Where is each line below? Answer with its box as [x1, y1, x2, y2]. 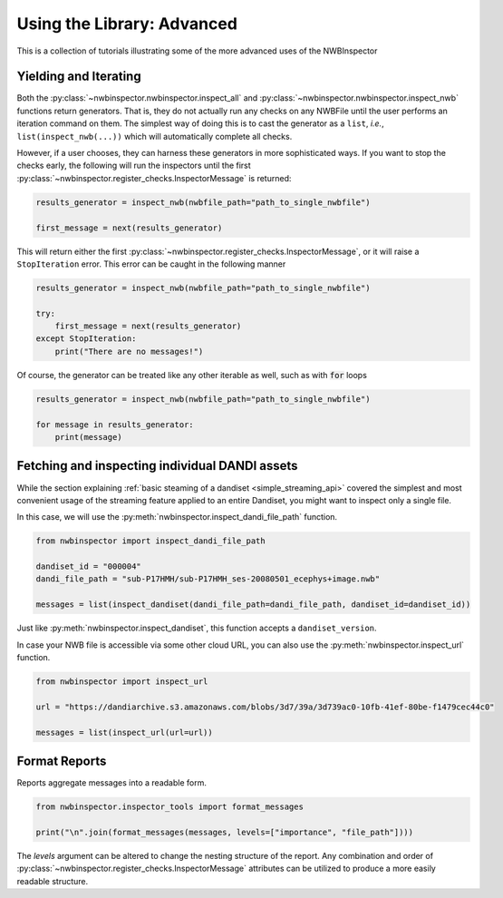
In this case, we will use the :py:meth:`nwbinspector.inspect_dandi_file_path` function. [16, 512, 338, 522]
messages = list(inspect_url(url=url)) [35, 727, 213, 737]
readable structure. [16, 875, 89, 886]
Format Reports [16, 753, 107, 768]
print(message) [54, 432, 122, 443]
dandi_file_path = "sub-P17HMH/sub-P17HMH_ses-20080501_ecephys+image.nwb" [35, 574, 381, 584]
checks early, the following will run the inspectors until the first [16, 160, 251, 171]
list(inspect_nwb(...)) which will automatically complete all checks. [16, 131, 293, 142]
